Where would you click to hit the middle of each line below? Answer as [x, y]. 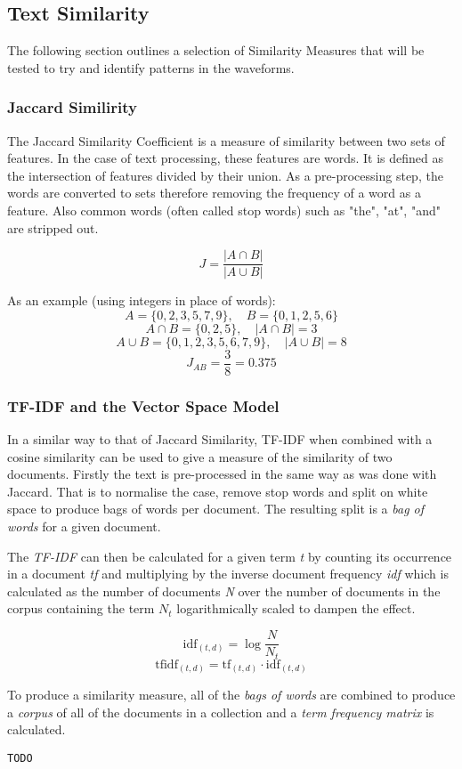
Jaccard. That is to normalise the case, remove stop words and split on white [218, 491]
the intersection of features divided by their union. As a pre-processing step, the [225, 175]
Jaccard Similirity [72, 107]
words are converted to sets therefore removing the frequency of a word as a [214, 193]
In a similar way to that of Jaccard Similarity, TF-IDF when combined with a [220, 439]
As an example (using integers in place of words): [142, 300]
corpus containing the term [81, 608]
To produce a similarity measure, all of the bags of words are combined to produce [231, 695]
